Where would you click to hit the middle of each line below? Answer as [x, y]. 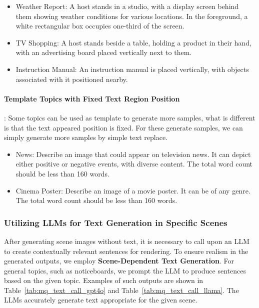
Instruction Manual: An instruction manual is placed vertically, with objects [132, 69]
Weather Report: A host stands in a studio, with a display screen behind [127, 6]
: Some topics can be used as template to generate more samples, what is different [130, 117]
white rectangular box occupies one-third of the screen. [100, 26]
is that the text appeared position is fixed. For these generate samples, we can [123, 127]
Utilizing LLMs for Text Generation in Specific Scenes [116, 222]
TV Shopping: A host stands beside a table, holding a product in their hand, [133, 42]
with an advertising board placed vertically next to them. [104, 52]
